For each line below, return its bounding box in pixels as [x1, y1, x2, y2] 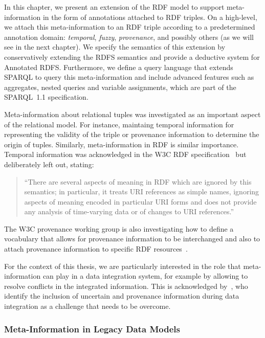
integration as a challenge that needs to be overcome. [4, 301, 171, 311]
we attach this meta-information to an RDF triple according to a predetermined [4, 21, 255, 32]
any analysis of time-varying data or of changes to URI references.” [24, 206, 234, 217]
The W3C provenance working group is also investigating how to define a [4, 223, 234, 234]
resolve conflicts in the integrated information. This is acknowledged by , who [4, 280, 248, 291]
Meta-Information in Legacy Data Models [4, 322, 180, 335]
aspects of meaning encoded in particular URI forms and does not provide [24, 196, 257, 207]
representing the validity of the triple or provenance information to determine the [4, 129, 259, 140]
